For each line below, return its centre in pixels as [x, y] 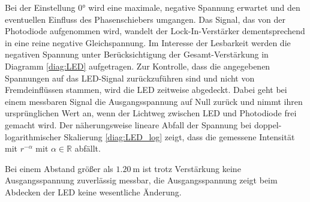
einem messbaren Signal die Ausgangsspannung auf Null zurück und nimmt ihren [154, 101]
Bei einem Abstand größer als [59, 168]
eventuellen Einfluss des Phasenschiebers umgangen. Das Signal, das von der [145, 19]
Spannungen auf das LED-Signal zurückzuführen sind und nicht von [130, 78]
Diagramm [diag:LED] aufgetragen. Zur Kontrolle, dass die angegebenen [138, 66]
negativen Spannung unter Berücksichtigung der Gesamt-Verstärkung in [137, 54]
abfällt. [88, 148]
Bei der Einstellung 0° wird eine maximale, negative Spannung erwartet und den [153, 7]
